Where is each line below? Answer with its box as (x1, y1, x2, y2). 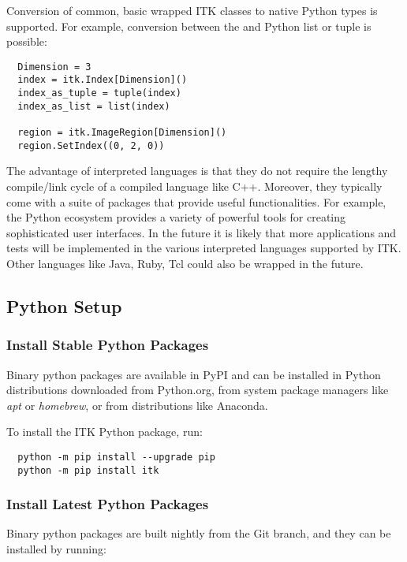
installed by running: (6, 541, 106, 557)
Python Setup (6, 293, 122, 318)
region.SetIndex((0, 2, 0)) (17, 140, 165, 151)
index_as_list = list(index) (17, 100, 170, 112)
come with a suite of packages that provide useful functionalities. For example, (6, 193, 386, 210)
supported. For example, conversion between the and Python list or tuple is (6, 17, 372, 34)
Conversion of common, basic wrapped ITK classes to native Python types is (6, 2, 378, 18)
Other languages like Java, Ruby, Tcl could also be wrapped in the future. (6, 255, 364, 271)
